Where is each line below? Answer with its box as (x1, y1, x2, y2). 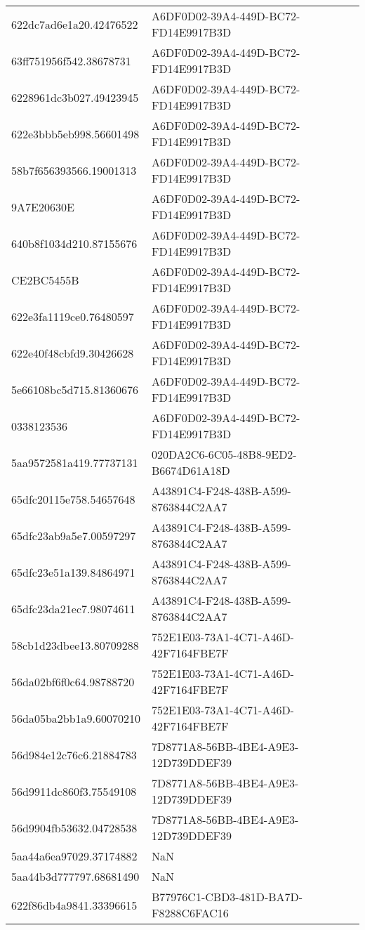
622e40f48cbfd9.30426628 (11, 344, 134, 361)
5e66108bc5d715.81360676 (11, 381, 138, 398)
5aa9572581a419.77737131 (11, 454, 138, 471)
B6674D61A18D (152, 462, 230, 478)
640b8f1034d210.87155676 (11, 235, 138, 251)
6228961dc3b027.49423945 (11, 89, 139, 105)
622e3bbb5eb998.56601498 (11, 125, 140, 142)
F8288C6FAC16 (152, 905, 229, 921)
